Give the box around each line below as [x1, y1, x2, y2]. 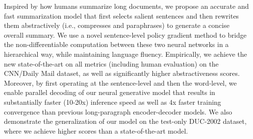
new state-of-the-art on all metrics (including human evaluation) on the [4, 58, 219, 69]
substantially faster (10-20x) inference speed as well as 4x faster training [4, 96, 221, 107]
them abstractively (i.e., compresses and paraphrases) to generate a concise [4, 20, 229, 30]
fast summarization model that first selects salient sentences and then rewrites [4, 10, 239, 21]
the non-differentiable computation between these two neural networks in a [4, 39, 229, 49]
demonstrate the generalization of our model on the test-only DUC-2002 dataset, [4, 116, 247, 126]
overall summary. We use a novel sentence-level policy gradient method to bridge [4, 29, 247, 40]
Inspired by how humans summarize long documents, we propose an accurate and [4, 1, 249, 11]
